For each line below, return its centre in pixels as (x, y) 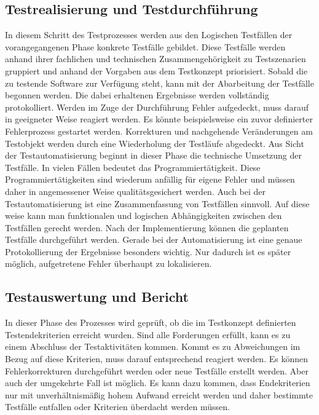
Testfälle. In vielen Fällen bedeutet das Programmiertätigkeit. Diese (133, 167)
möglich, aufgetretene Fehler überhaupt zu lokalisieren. (108, 263)
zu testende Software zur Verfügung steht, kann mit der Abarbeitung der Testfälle (159, 83)
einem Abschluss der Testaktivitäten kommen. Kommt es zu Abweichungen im (153, 346)
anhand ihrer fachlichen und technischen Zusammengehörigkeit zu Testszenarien (156, 59)
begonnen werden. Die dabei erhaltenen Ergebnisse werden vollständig (137, 95)
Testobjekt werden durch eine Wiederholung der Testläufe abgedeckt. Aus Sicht (155, 143)
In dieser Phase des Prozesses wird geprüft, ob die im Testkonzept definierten (151, 322)
